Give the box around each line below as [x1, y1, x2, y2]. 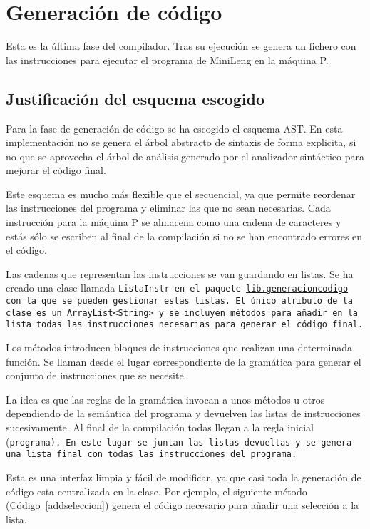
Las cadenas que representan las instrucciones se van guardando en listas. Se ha [6, 266, 354, 281]
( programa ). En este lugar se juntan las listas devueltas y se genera [6, 433, 352, 448]
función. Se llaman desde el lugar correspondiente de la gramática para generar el [6, 354, 361, 369]
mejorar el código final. [6, 163, 106, 178]
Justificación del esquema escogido [6, 87, 265, 109]
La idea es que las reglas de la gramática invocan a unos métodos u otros [6, 391, 325, 406]
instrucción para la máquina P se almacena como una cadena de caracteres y [6, 215, 341, 230]
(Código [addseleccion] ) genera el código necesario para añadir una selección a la [6, 498, 359, 513]
